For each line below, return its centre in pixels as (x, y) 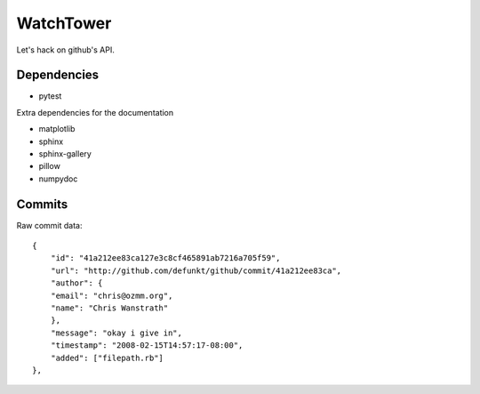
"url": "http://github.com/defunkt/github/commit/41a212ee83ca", (196, 270)
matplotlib (57, 129)
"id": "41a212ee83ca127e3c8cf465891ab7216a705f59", (165, 258)
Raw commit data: (50, 225)
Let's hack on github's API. (65, 50)
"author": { (76, 283)
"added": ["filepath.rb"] (107, 358)
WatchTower (64, 23)
